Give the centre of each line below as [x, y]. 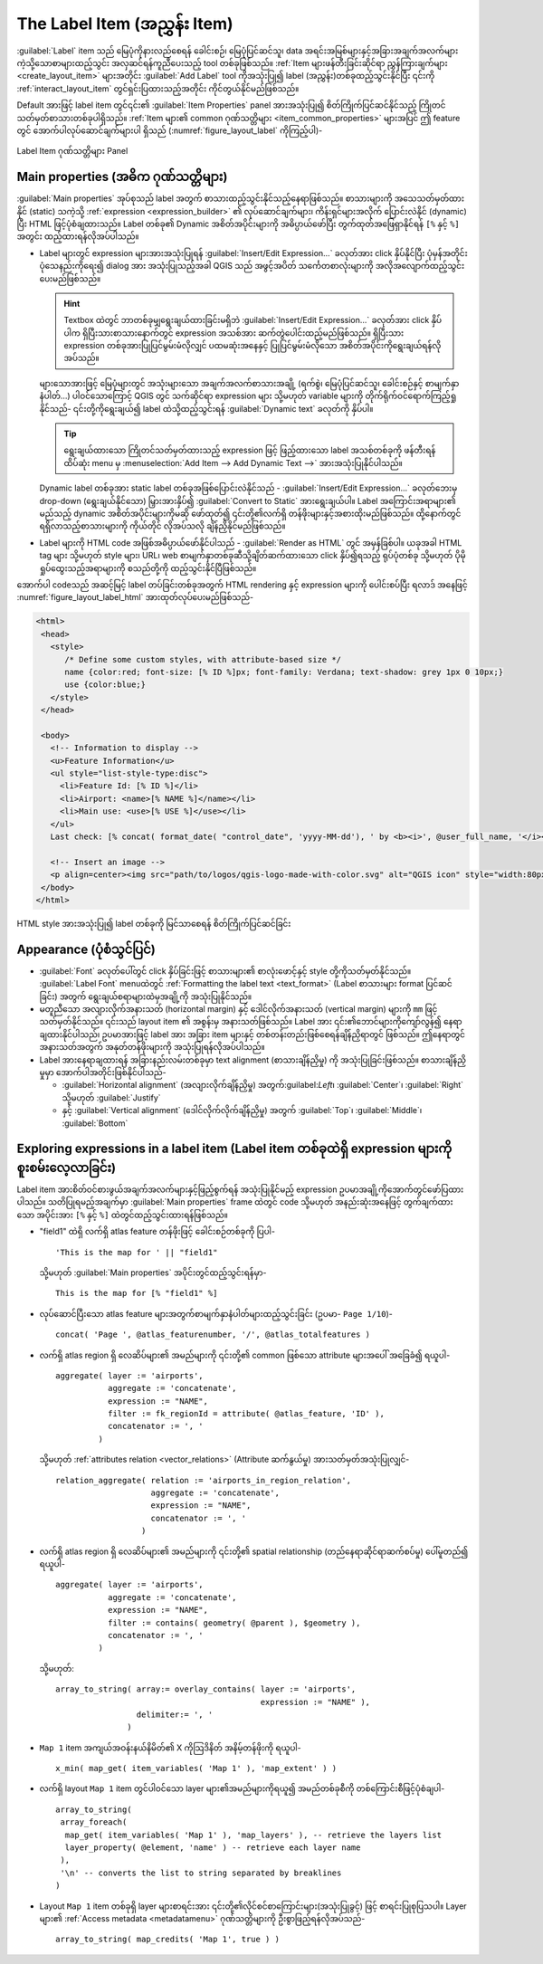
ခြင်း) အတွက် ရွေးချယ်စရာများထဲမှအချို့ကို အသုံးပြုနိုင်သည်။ [146, 996]
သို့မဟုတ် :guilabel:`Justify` [112, 1097]
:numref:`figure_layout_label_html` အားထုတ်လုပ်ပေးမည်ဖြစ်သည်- [135, 597]
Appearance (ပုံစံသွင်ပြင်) [86, 949]
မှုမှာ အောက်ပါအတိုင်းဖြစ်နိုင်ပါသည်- [103, 1072]
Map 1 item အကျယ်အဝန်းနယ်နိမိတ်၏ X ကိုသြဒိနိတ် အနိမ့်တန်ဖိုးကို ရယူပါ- [171, 1748]
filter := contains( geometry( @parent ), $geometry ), [234, 1623]
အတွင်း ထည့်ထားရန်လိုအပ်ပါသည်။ [78, 236]
